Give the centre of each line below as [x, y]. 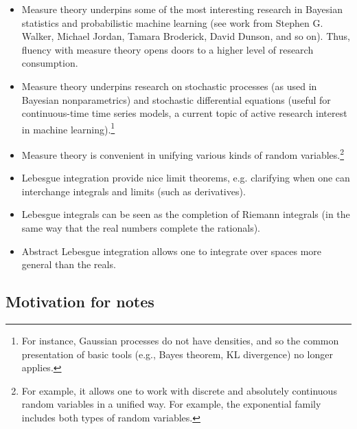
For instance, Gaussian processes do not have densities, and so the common [180, 341]
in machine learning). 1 [68, 128]
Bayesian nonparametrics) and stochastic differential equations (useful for [176, 99]
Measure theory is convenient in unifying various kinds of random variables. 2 [183, 154]
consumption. [50, 63]
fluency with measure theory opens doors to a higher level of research [168, 49]
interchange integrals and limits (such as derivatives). [134, 191]
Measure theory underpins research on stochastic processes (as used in [169, 86]
